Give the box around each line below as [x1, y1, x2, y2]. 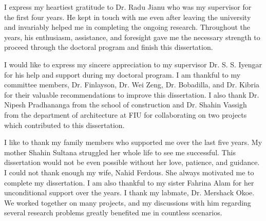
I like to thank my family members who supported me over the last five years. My [4, 137, 262, 148]
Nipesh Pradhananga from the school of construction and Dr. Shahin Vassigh [4, 99, 247, 110]
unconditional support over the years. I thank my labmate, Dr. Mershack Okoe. [4, 187, 255, 198]
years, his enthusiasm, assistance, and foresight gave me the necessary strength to [4, 31, 260, 42]
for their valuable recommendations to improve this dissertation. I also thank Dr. [4, 89, 259, 100]
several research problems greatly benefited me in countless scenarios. [4, 207, 222, 218]
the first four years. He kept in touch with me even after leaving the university [4, 11, 251, 22]
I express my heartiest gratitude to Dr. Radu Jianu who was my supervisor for [4, 2, 252, 12]
